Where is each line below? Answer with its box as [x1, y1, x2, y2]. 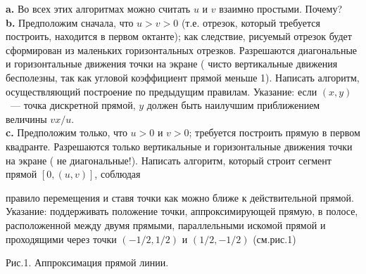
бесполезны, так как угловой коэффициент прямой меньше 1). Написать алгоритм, [6, 70, 360, 84]
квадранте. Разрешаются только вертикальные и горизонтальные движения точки [6, 138, 353, 153]
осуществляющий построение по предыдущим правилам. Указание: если [6, 84, 317, 98]
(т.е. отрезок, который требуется [181, 15, 320, 30]
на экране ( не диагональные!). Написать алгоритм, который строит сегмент [6, 152, 332, 167]
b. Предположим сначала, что [6, 15, 134, 30]
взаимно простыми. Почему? [219, 1, 343, 15]
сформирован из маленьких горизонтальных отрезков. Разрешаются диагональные [6, 42, 358, 57]
